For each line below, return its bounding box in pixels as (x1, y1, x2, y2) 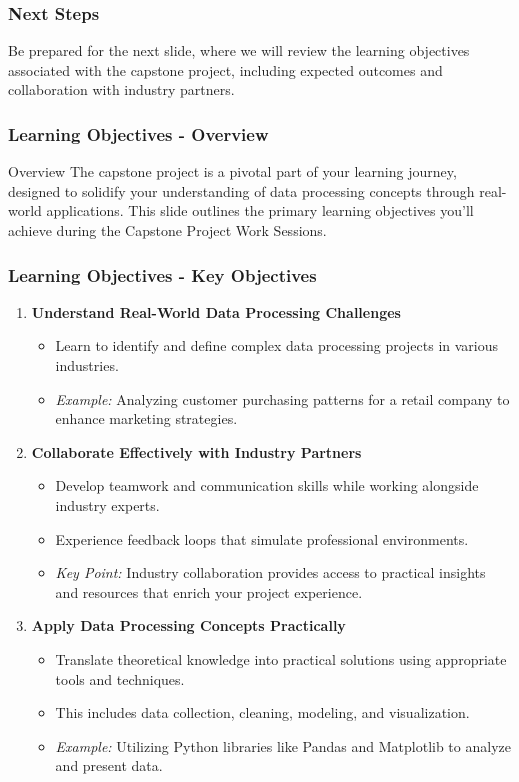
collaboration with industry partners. (8, 79, 235, 100)
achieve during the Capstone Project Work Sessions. (8, 220, 327, 240)
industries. (55, 355, 119, 375)
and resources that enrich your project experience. (55, 581, 363, 602)
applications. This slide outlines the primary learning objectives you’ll (46, 200, 474, 221)
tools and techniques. (55, 668, 185, 689)
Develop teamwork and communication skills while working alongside (55, 475, 479, 496)
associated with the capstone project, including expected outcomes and (8, 59, 443, 80)
